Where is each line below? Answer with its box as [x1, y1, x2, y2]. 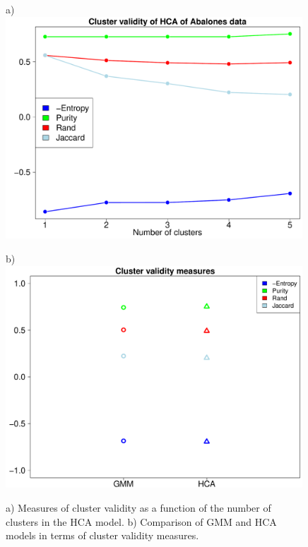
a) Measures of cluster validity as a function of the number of [6, 500, 271, 515]
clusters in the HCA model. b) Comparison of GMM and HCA [6, 514, 277, 529]
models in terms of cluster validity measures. [6, 528, 199, 543]
